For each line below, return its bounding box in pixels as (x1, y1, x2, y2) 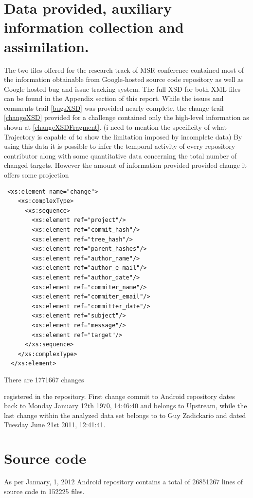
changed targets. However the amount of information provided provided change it (4, 160, 247, 170)
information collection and (4, 17, 184, 37)
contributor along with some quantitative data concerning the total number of (4, 150, 237, 160)
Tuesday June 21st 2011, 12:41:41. (4, 419, 106, 430)
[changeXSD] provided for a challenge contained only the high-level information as (4, 112, 249, 122)
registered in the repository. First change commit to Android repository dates (4, 391, 235, 401)
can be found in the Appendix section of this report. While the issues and (4, 93, 224, 103)
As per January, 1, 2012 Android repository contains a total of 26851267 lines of (4, 477, 243, 486)
